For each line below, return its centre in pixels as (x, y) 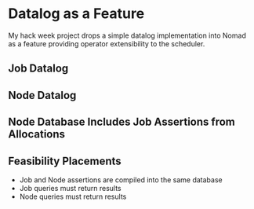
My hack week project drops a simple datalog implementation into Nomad (127, 35)
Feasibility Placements (65, 161)
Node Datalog (42, 95)
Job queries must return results (70, 188)
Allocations (36, 134)
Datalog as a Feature (76, 14)
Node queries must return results (73, 196)
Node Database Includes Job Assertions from (122, 122)
